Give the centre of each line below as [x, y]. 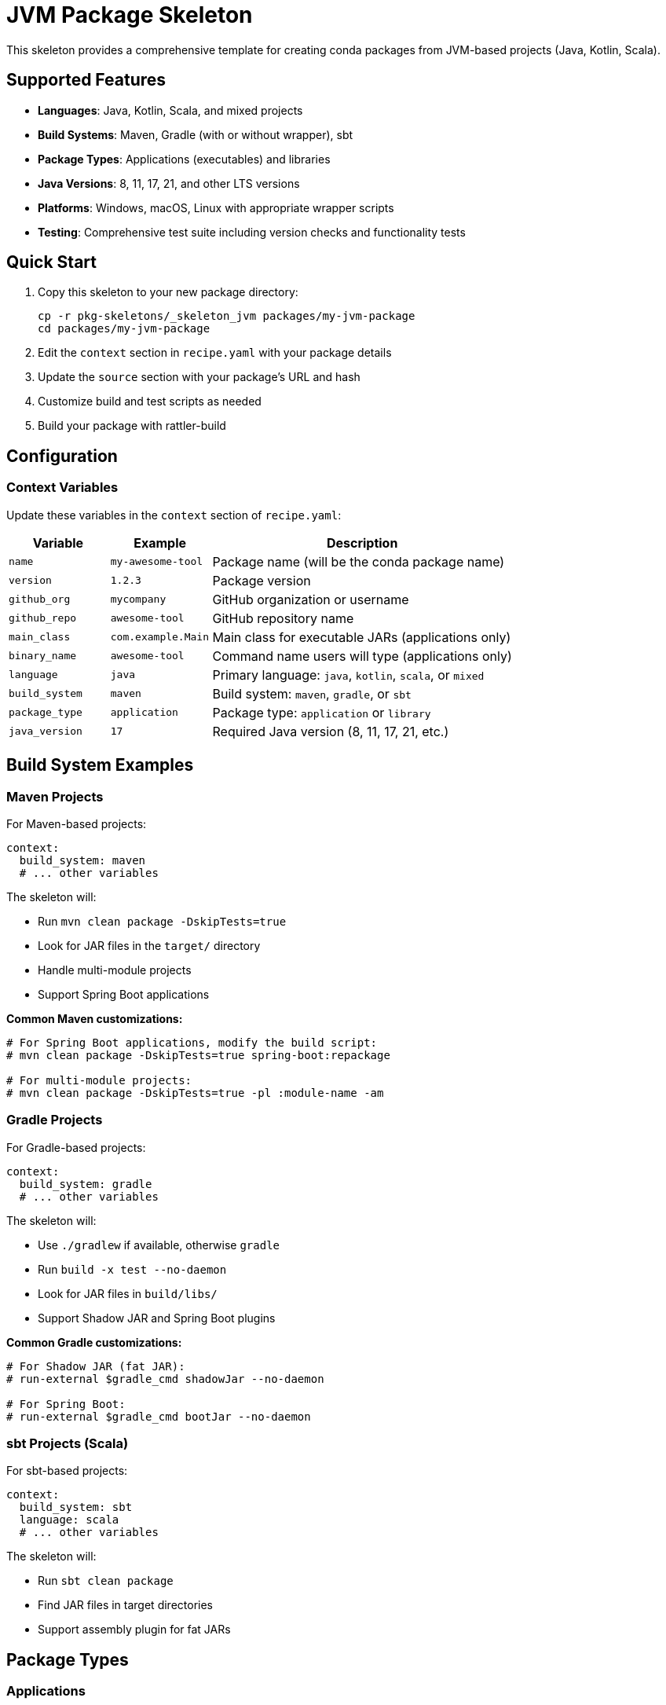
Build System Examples [100, 765]
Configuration [62, 456]
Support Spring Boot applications [124, 994]
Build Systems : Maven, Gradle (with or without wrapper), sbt [196, 134]
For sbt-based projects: [67, 1471]
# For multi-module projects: [99, 1080]
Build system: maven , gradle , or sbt [312, 693]
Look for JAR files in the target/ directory [149, 945]
